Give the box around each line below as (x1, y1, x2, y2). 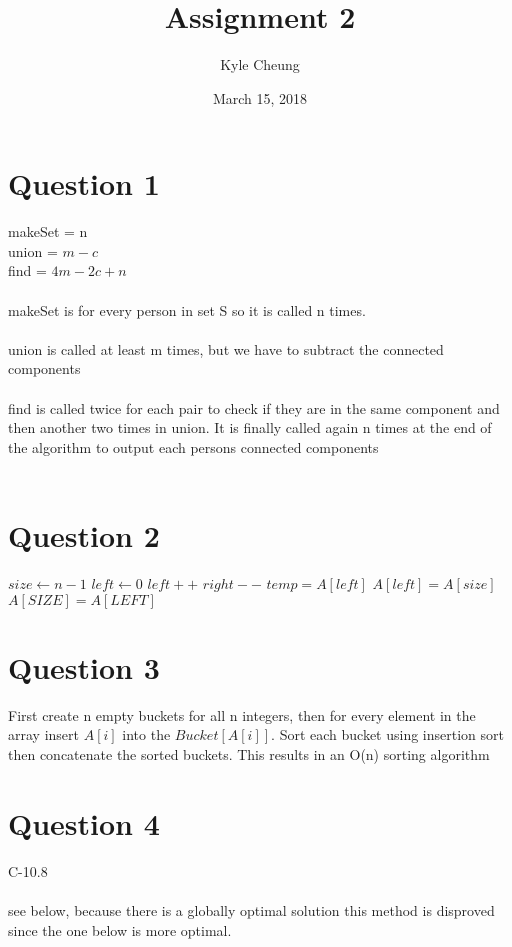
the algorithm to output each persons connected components (8, 436, 379, 457)
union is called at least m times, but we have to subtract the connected (8, 338, 444, 359)
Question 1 (8, 163, 160, 204)
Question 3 (8, 646, 160, 687)
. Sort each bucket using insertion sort (271, 724, 504, 745)
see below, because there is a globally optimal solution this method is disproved (8, 899, 495, 920)
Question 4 (8, 802, 160, 843)
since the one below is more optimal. (8, 919, 232, 940)
